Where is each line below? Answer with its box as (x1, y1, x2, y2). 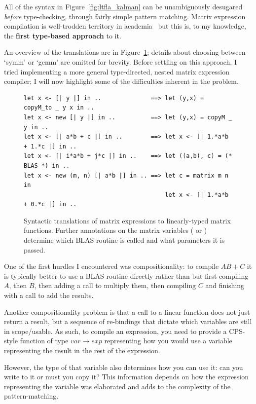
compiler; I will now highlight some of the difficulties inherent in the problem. (4, 76, 239, 86)
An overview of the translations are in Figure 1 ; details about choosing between (4, 47, 246, 57)
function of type (20, 335, 69, 346)
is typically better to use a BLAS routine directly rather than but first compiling (4, 270, 249, 281)
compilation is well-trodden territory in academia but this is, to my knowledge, (4, 21, 246, 31)
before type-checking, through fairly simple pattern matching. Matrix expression (4, 11, 246, 21)
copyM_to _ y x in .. (24, 104, 95, 111)
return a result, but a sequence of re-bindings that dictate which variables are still (4, 316, 252, 327)
